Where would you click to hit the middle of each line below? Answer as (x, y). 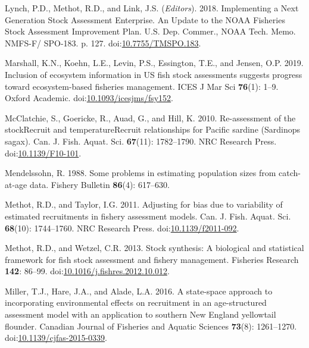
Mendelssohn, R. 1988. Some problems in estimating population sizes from (141, 173)
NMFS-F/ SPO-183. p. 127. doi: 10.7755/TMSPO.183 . (103, 43)
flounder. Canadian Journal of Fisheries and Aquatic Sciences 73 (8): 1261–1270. (151, 326)
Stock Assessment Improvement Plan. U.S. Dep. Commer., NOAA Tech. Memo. (150, 31)
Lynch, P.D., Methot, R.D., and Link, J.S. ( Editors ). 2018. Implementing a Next (152, 8)
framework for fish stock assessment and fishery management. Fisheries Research (152, 259)
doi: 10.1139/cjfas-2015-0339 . (56, 338)
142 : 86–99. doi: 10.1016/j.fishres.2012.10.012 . (87, 271)
